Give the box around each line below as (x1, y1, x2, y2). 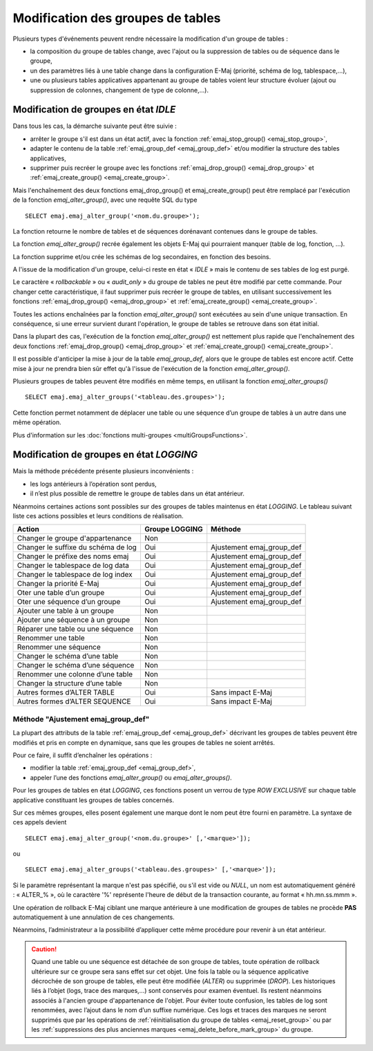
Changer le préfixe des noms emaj (17, 551, 129, 561)
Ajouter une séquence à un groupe (17, 615, 131, 625)
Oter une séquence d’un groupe (17, 597, 121, 607)
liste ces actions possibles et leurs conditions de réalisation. (12, 512, 184, 520)
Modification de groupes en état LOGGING (12, 449, 198, 461)
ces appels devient (12, 818, 67, 826)
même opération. (12, 418, 61, 426)
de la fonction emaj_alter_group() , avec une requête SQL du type (12, 196, 198, 204)
